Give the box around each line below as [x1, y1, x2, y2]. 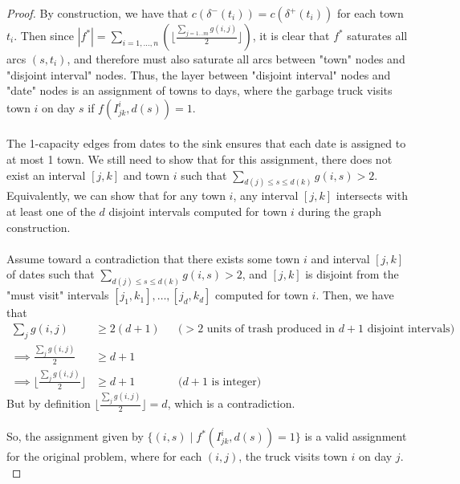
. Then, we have [315, 287, 394, 303]
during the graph [298, 203, 382, 220]
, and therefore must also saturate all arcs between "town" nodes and [67, 51, 405, 67]
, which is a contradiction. [167, 395, 295, 411]
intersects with [336, 187, 408, 204]
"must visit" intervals [6, 287, 109, 303]
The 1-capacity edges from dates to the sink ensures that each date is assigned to [6, 135, 406, 152]
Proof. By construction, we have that [6, 5, 189, 21]
